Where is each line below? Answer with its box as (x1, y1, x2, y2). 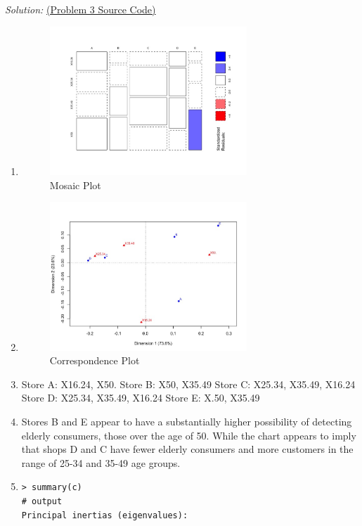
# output (21, 496, 63, 507)
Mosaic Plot (49, 177, 101, 192)
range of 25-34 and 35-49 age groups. (21, 455, 181, 470)
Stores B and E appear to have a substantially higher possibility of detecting (21, 414, 352, 429)
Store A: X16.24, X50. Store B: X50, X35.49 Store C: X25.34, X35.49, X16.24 (21, 376, 356, 391)
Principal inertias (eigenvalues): (21, 510, 188, 520)
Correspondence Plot (49, 353, 140, 368)
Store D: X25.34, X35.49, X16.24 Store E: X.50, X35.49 (21, 390, 260, 405)
